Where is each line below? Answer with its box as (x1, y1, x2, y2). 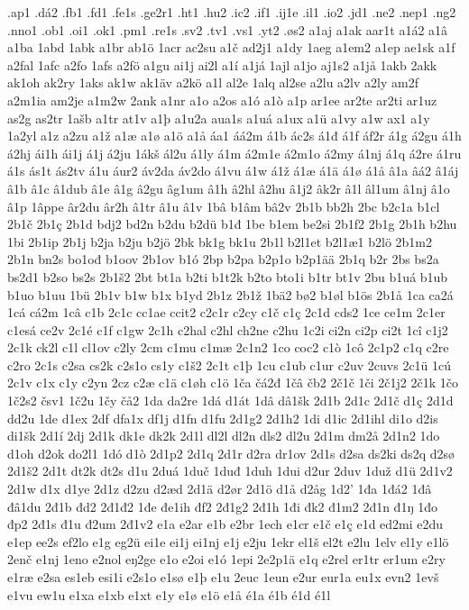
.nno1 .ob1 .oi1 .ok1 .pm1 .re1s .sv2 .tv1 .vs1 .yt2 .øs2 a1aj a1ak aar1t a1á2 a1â (7, 20, 448, 39)
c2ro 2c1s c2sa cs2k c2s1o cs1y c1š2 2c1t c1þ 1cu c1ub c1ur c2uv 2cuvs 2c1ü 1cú (7, 355, 452, 374)
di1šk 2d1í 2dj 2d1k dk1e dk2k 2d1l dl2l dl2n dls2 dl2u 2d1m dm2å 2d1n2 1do (7, 426, 440, 445)
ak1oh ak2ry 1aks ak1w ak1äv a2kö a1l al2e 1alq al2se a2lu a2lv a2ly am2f (7, 73, 418, 92)
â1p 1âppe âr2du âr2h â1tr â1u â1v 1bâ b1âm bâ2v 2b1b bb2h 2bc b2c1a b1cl (7, 196, 440, 215)
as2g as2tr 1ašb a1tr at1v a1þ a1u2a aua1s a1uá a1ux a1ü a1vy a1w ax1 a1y (7, 108, 430, 127)
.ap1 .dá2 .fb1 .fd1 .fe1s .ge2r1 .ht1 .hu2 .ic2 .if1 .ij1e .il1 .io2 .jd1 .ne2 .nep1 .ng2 (7, 3, 456, 21)
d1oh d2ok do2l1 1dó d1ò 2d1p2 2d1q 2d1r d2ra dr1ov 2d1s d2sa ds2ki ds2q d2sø (7, 443, 455, 462)
